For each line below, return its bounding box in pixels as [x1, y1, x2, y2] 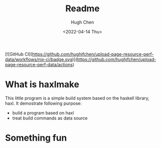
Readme [65, 3, 100, 14]
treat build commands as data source [12, 115, 88, 121]
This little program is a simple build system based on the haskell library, [5, 95, 150, 101]
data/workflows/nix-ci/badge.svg [5, 56, 73, 62]
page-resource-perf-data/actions [5, 61, 73, 67]
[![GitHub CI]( [5, 51, 33, 57]
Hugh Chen [71, 19, 94, 25]
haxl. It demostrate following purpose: [5, 100, 82, 106]
